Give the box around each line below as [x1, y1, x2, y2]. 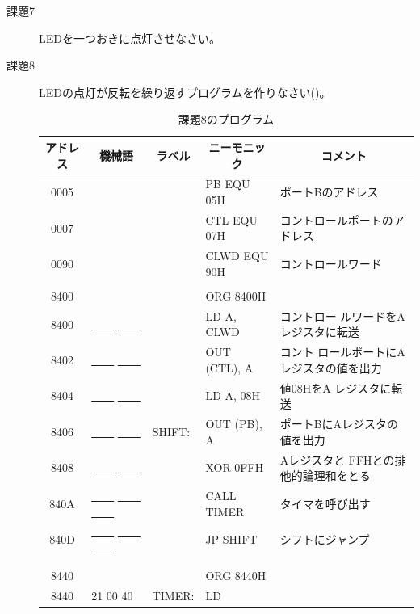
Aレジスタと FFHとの [279, 451, 395, 468]
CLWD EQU [205, 247, 269, 264]
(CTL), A [205, 359, 254, 376]
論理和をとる [302, 467, 371, 484]
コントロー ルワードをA [279, 307, 405, 324]
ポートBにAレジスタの [279, 415, 399, 432]
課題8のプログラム [178, 111, 275, 128]
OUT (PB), [205, 415, 262, 432]
